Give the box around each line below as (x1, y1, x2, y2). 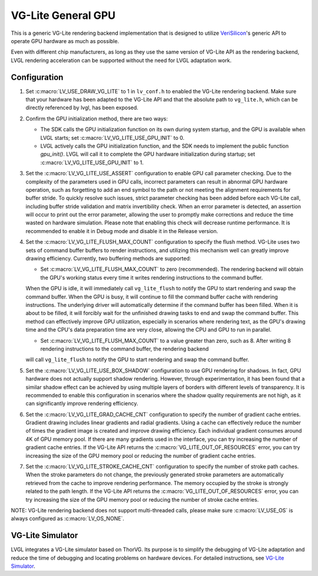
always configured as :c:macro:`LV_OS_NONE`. (11, 515, 125, 522)
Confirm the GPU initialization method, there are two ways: (25, 115, 168, 122)
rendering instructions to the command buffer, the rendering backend (40, 345, 209, 352)
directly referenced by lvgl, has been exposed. (25, 104, 138, 112)
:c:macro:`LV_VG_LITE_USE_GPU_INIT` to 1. (40, 159, 144, 166)
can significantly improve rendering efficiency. (25, 400, 138, 407)
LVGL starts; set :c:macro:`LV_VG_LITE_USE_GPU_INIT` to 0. (40, 134, 185, 141)
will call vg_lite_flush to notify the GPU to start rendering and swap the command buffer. (25, 356, 250, 363)
